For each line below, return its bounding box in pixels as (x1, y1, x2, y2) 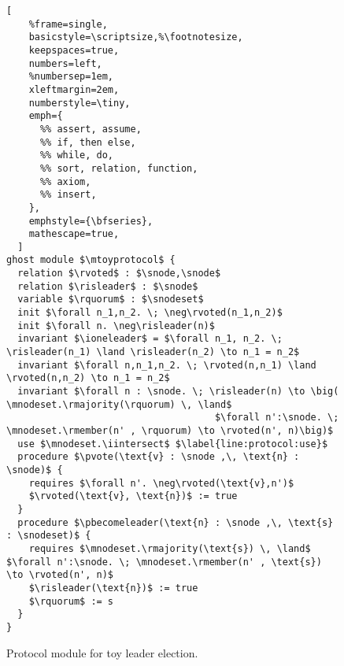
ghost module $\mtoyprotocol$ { (6, 254, 176, 266)
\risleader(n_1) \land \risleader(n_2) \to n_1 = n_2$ (6, 346, 300, 358)
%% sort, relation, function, (39, 162, 198, 174)
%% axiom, (39, 176, 91, 187)
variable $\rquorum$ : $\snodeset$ (17, 294, 204, 305)
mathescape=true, (28, 228, 120, 240)
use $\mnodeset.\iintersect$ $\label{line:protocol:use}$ (17, 438, 328, 450)
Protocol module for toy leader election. (6, 644, 198, 660)
